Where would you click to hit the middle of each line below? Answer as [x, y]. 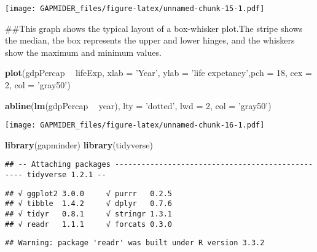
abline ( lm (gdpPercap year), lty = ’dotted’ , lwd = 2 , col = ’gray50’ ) [138, 105]
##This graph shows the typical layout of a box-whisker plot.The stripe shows [154, 28]
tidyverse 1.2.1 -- [66, 175]
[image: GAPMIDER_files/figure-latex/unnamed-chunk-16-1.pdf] [135, 125]
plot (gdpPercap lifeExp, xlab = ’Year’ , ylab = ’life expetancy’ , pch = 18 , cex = [158, 73]
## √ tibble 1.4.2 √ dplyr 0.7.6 [89, 204]
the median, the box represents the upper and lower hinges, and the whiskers [150, 40]
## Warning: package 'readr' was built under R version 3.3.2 [135, 243]
